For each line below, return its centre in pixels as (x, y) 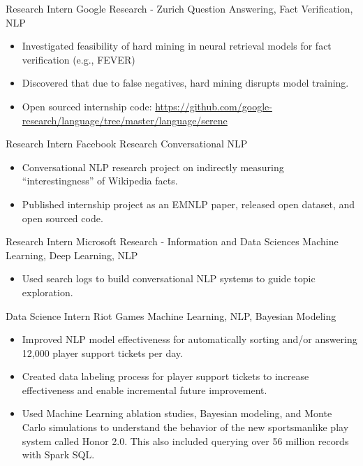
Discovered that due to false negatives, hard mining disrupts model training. (185, 83)
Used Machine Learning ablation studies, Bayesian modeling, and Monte (177, 413)
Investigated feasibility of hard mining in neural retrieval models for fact (177, 46)
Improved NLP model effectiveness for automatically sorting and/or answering (190, 339)
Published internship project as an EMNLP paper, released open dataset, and (188, 204)
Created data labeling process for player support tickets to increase (165, 376)
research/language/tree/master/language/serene (125, 120)
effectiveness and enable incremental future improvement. (145, 389)
